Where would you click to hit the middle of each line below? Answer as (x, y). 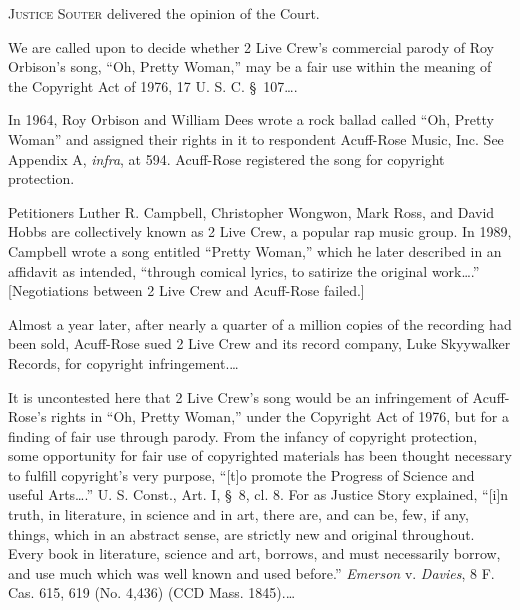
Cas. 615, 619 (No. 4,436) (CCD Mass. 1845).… (152, 592)
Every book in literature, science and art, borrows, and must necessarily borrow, (254, 553)
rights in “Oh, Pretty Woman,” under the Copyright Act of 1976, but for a (280, 416)
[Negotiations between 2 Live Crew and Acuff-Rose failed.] (186, 290)
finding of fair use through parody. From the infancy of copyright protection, (243, 435)
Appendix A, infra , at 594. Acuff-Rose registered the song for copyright (226, 158)
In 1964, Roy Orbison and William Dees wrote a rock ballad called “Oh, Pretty (251, 119)
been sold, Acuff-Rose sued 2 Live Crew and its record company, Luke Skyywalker (259, 343)
